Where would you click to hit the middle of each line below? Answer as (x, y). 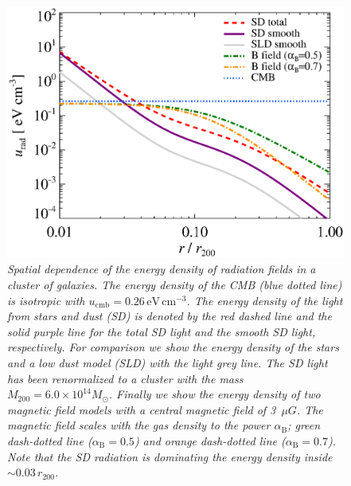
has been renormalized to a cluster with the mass (125, 378)
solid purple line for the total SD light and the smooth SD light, (162, 331)
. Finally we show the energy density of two (214, 394)
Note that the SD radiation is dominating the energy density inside (170, 456)
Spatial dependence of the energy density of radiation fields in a (162, 269)
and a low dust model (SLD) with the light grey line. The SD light (168, 362)
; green (304, 425)
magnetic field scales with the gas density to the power (139, 425)
